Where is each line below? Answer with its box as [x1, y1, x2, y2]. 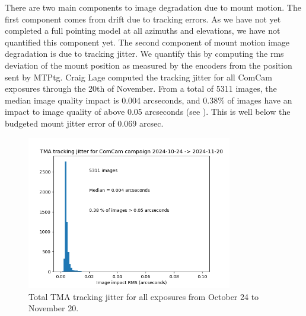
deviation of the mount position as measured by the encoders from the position [5, 59, 292, 71]
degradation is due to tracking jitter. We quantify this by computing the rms [5, 47, 284, 60]
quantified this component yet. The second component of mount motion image [5, 36, 290, 48]
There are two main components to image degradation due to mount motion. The [5, 1, 301, 13]
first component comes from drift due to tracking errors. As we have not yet [5, 12, 281, 25]
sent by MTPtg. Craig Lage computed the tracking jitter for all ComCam [5, 70, 272, 83]
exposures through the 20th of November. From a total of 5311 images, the [5, 82, 277, 95]
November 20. [28, 302, 79, 314]
